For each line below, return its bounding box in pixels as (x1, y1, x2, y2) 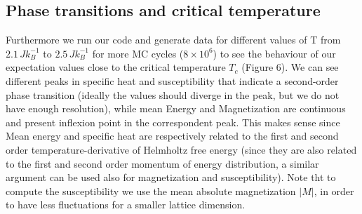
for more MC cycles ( (92, 46, 184, 60)
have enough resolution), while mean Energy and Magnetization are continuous (6, 101, 346, 116)
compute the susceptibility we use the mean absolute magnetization (6, 183, 296, 198)
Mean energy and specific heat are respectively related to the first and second (6, 128, 339, 143)
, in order (314, 183, 354, 198)
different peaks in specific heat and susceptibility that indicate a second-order (6, 73, 339, 88)
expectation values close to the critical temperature (6, 60, 226, 74)
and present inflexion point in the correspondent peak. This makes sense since (6, 114, 340, 129)
